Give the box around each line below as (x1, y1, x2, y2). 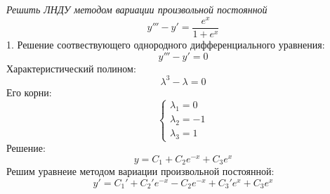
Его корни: (6, 84, 52, 99)
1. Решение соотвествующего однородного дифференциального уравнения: (6, 37, 325, 51)
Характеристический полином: (6, 60, 136, 75)
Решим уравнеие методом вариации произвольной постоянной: (6, 164, 275, 179)
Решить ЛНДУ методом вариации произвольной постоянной (6, 2, 268, 17)
